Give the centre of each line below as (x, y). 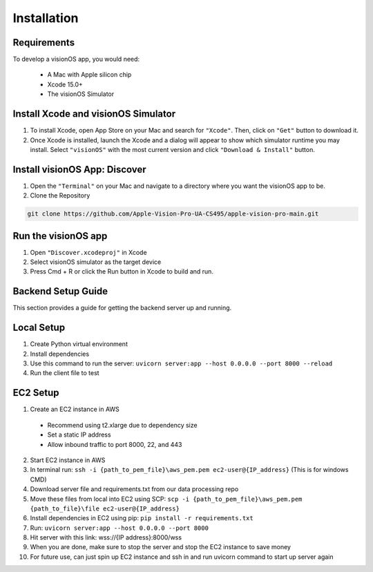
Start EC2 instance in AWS (68, 460)
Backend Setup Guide (60, 291)
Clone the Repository (60, 196)
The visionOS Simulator (81, 94)
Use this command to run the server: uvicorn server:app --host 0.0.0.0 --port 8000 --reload (181, 363)
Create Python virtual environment (79, 344)
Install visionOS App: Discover (79, 169)
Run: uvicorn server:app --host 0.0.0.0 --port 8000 (119, 528)
